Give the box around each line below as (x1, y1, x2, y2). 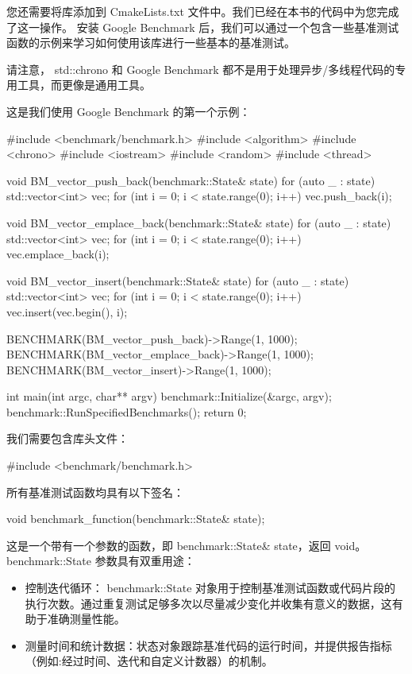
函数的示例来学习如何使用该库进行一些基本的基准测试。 (6, 34, 295, 51)
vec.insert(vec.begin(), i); (6, 303, 128, 320)
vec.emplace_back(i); (6, 246, 110, 262)
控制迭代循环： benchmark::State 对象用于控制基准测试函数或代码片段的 (25, 579, 396, 596)
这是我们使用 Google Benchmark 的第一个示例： (6, 103, 251, 119)
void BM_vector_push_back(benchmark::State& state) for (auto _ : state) (6, 172, 375, 188)
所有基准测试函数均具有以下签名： (6, 483, 184, 500)
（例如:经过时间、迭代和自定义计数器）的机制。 (25, 653, 273, 669)
